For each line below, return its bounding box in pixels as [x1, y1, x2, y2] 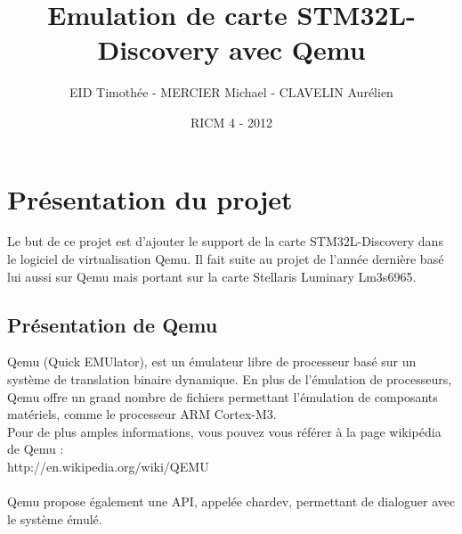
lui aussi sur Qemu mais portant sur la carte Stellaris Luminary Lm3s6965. [7, 267, 417, 285]
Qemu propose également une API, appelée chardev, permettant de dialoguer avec [7, 492, 456, 511]
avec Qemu [229, 31, 366, 68]
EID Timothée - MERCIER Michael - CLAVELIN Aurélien [69, 83, 393, 102]
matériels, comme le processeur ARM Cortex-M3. [7, 405, 277, 423]
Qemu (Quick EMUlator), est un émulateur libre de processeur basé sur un [7, 352, 417, 371]
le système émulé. [7, 509, 102, 528]
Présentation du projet [7, 180, 293, 217]
